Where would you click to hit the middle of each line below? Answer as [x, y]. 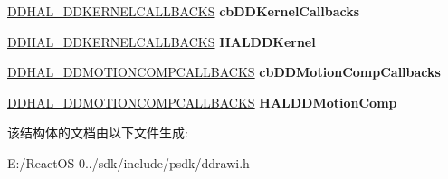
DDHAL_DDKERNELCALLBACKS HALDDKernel [162, 41]
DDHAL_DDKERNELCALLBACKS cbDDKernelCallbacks [184, 11]
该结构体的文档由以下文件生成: [98, 132]
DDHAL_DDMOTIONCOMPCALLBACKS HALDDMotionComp [202, 102]
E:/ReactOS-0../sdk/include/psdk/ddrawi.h [129, 162]
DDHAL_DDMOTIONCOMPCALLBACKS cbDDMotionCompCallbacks [224, 72]
